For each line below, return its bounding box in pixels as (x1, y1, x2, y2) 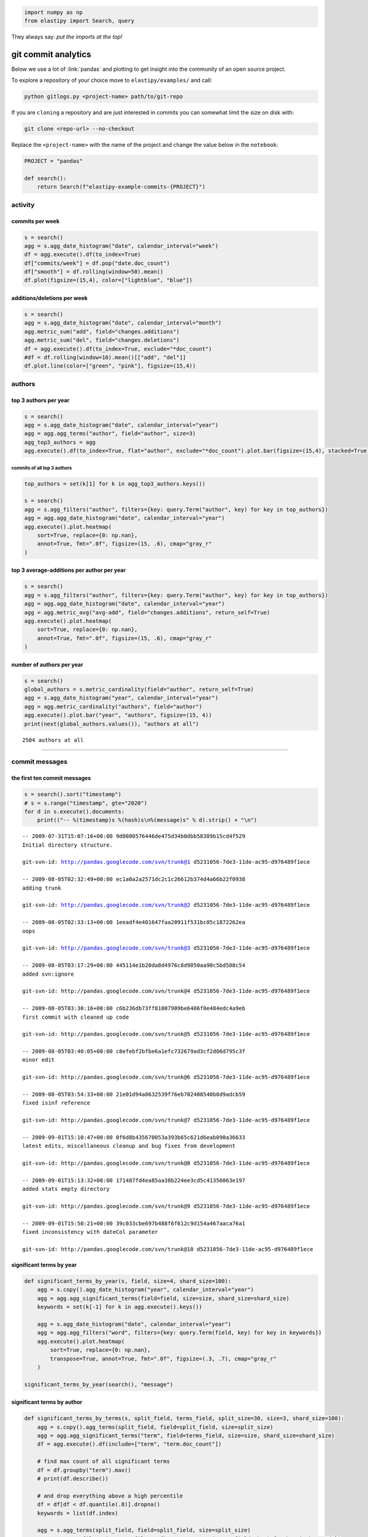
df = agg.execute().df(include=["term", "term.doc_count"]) (37, 1440, 222, 1448)
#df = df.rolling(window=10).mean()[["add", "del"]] (24, 354, 186, 361)
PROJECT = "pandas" (24, 157, 83, 165)
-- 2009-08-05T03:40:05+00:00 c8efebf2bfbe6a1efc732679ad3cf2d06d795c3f (22, 1048, 245, 1055)
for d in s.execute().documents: (24, 808, 125, 815)
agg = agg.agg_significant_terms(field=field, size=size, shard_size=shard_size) (37, 1295, 289, 1302)
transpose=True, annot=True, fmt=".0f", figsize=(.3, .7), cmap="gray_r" (50, 1355, 277, 1362)
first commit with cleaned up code (22, 1013, 129, 1021)
